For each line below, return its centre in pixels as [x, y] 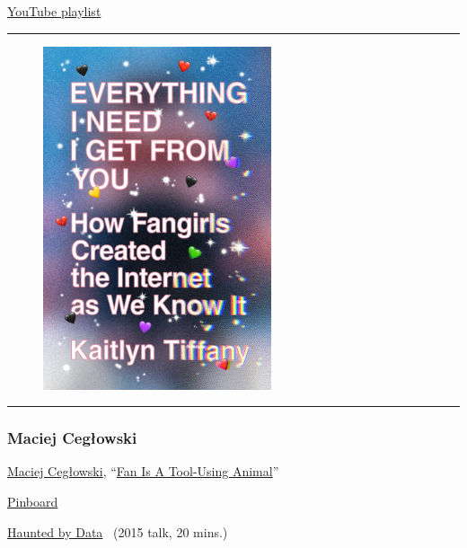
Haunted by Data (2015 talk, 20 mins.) [118, 531]
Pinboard [33, 501]
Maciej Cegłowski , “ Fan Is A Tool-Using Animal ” [143, 471]
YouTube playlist [54, 11]
